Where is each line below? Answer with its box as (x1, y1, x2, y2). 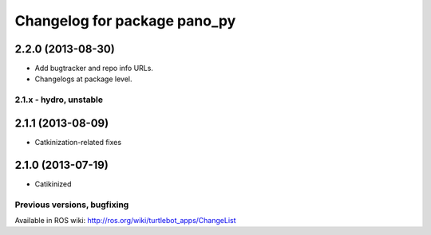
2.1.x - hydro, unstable (14, 94, 104, 105)
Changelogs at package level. (34, 74, 132, 84)
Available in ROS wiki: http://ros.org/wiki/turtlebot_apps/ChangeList (14, 215, 236, 225)
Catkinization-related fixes (34, 137, 122, 147)
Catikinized (34, 179, 72, 189)
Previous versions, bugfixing (14, 199, 129, 210)
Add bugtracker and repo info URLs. (34, 64, 153, 73)
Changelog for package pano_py (14, 12, 236, 29)
